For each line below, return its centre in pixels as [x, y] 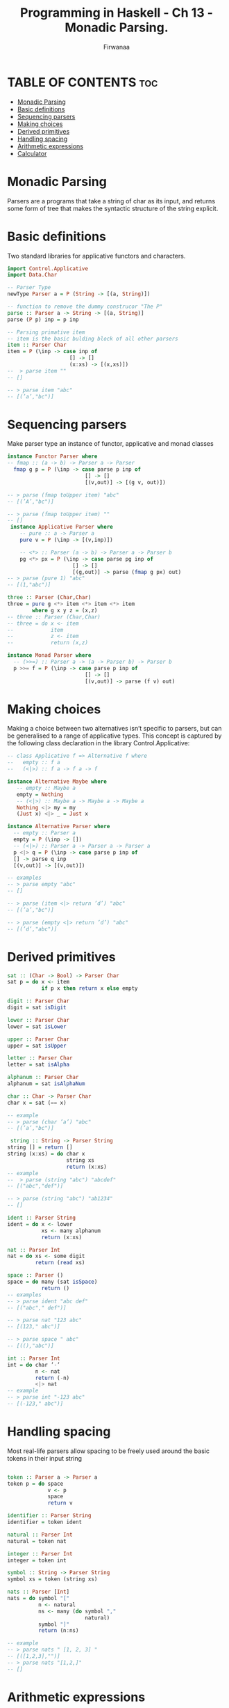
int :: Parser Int [34, 1358]
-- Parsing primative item [46, 332]
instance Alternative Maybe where [57, 782]
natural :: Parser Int [40, 1535]
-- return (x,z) [48, 643]
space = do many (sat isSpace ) [52, 1282]
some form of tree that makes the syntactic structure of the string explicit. [113, 208]
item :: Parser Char [37, 345]
